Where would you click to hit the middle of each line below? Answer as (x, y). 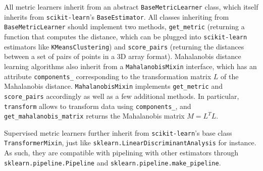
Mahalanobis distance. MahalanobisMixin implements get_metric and (113, 86)
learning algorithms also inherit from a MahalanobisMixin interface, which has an (130, 66)
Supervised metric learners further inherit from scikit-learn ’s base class (118, 132)
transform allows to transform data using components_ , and (98, 106)
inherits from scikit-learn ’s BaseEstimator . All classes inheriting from (117, 16)
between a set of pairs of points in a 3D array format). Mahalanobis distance (123, 56)
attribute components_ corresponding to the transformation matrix (108, 76)
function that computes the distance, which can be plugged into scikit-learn (126, 36)
